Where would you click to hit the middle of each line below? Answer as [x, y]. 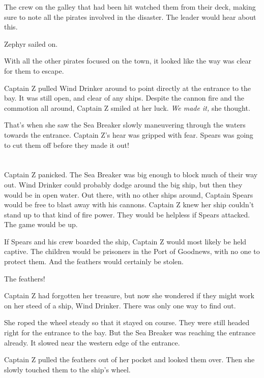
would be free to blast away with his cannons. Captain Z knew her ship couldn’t [129, 204]
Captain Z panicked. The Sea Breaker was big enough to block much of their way [131, 175]
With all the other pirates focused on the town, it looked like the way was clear [128, 61]
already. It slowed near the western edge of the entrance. [92, 342]
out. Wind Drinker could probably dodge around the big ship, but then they [123, 184]
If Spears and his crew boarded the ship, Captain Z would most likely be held [125, 241]
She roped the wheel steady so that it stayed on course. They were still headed [127, 322]
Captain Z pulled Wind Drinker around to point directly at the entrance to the [128, 88]
